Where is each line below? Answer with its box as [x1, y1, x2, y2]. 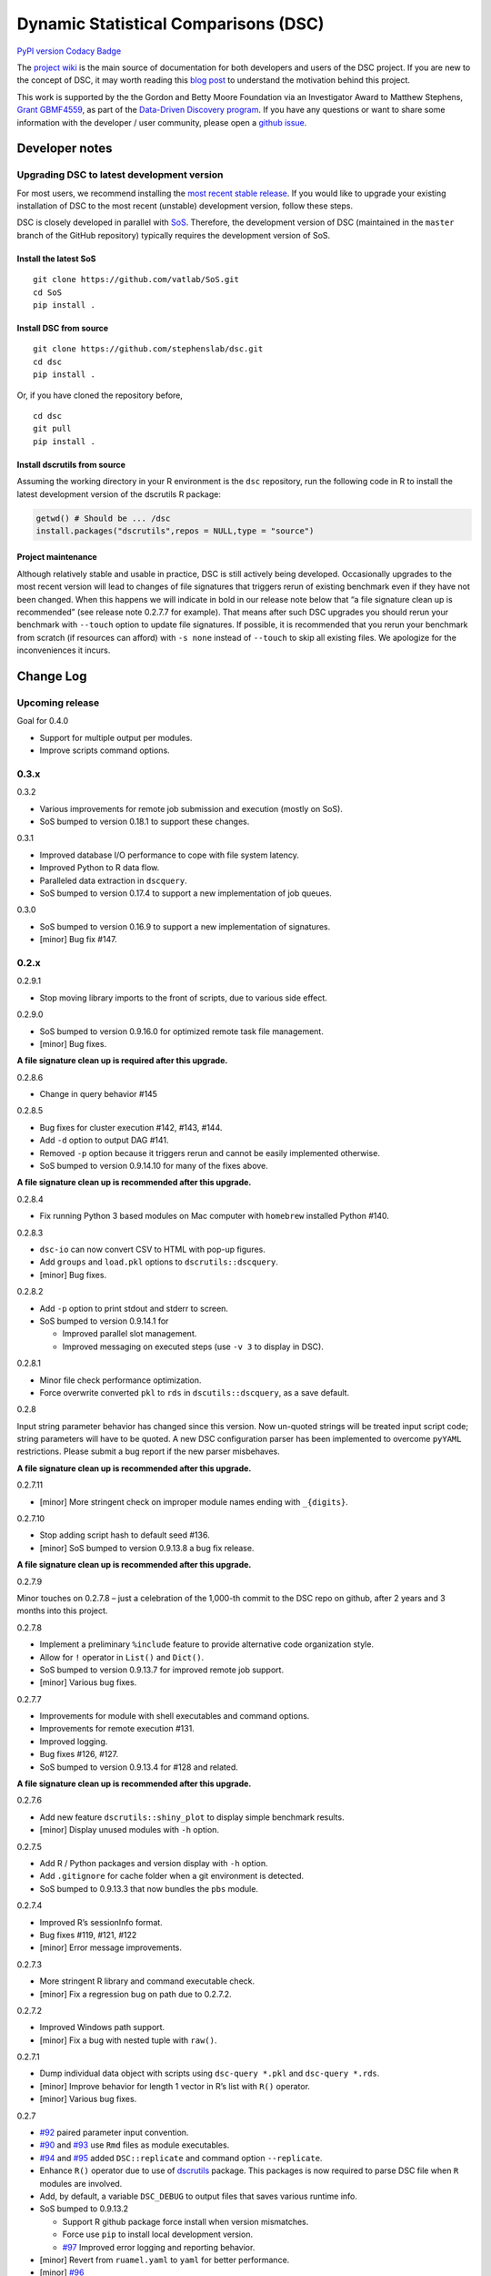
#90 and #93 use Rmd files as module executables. [39, 2139, 230, 2150]
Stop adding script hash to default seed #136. [39, 1529, 210, 1540]
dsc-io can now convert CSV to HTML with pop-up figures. [39, 1244, 266, 1255]
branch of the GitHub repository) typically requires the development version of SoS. [16, 229, 331, 240]
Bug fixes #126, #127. [39, 1749, 118, 1760]
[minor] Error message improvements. [39, 1942, 182, 1953]
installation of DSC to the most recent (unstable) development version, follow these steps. [16, 200, 354, 211]
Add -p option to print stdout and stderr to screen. [39, 1303, 229, 1314]
